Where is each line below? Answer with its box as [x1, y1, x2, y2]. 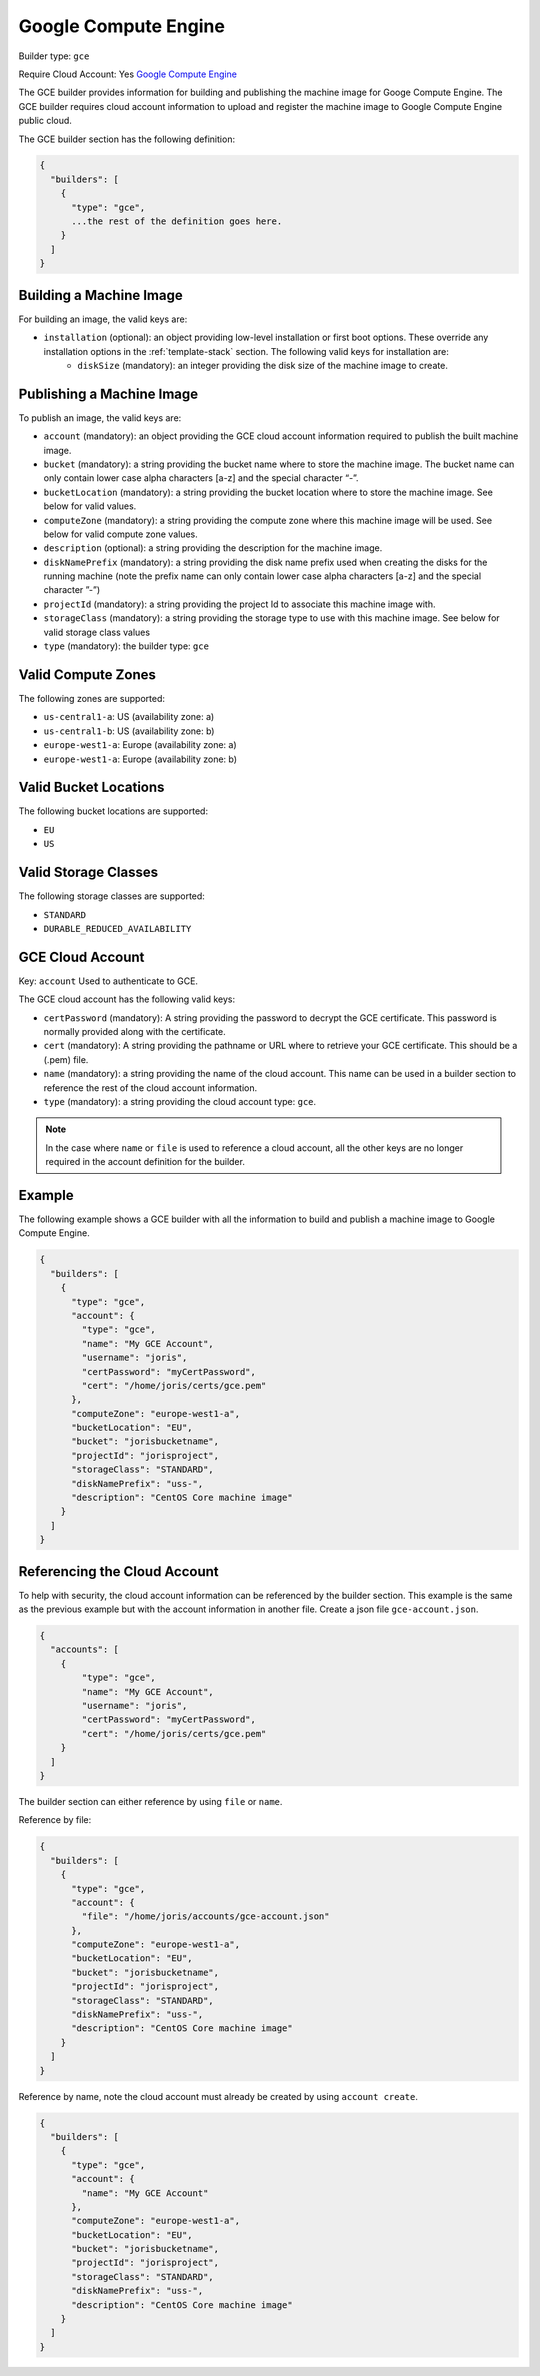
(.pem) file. [43, 1053, 89, 1065]
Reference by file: [18, 1814, 92, 1826]
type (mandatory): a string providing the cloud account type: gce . [43, 1095, 317, 1107]
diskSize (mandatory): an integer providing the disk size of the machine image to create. [77, 359, 449, 371]
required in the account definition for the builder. [45, 1156, 245, 1168]
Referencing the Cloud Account [18, 1563, 219, 1580]
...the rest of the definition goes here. [71, 216, 283, 227]
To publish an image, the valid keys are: [18, 411, 182, 424]
